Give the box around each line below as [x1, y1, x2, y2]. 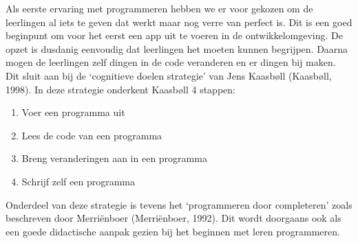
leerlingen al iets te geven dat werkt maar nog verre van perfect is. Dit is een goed [6, 14, 352, 29]
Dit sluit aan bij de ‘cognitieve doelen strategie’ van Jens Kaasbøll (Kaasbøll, [6, 68, 332, 82]
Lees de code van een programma [21, 128, 162, 142]
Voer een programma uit [21, 105, 125, 119]
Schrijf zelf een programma [21, 174, 136, 188]
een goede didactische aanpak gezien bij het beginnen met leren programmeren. [6, 224, 340, 238]
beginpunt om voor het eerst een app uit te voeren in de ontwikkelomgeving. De [6, 28, 343, 43]
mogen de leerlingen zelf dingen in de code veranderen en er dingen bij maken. [6, 55, 336, 69]
